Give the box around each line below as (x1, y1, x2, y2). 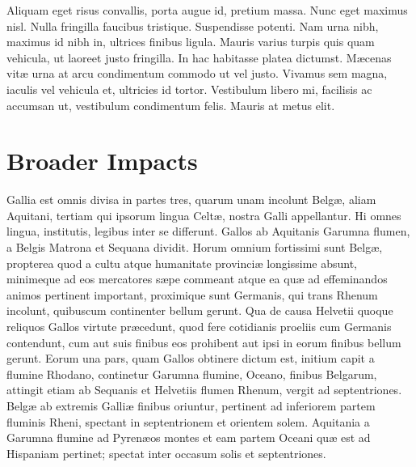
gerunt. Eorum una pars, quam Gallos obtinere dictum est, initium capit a (6, 350, 375, 367)
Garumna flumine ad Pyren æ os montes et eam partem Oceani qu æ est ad (6, 429, 371, 446)
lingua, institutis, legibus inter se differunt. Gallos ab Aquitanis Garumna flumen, (6, 223, 410, 240)
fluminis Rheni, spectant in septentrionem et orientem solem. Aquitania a (6, 413, 370, 430)
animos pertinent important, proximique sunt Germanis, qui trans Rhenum (6, 286, 378, 303)
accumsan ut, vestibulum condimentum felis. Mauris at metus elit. (6, 96, 335, 113)
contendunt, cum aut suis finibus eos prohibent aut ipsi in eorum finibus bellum (6, 333, 401, 350)
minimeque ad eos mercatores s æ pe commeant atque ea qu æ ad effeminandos (6, 270, 388, 287)
